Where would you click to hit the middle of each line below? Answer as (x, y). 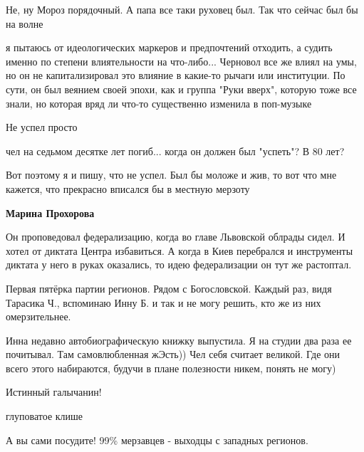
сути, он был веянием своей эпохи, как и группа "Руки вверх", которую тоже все (181, 89)
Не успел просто (42, 127)
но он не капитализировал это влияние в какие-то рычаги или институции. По (176, 75)
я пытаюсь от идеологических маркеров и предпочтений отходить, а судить (169, 47)
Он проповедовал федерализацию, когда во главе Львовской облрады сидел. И (176, 237)
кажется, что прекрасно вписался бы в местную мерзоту (128, 188)
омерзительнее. (38, 316)
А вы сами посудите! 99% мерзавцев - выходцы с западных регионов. (157, 440)
